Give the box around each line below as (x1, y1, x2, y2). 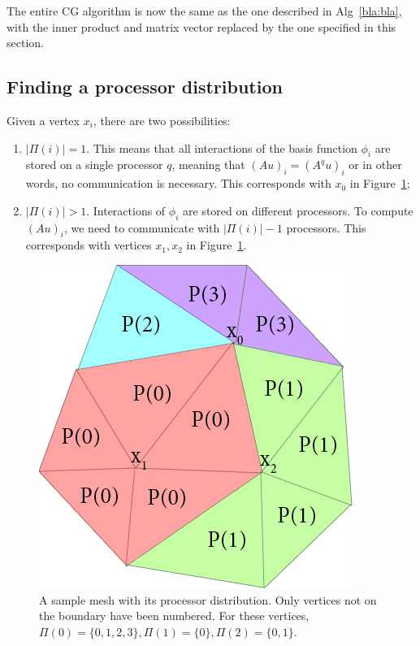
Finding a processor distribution (6, 74, 283, 99)
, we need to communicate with (63, 219, 220, 236)
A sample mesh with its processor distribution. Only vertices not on (39, 591, 377, 608)
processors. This (286, 219, 366, 236)
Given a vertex (6, 111, 80, 128)
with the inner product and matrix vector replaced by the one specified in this (6, 18, 396, 35)
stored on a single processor (25, 156, 163, 173)
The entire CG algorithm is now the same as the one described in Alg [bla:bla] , (6, 2, 402, 19)
